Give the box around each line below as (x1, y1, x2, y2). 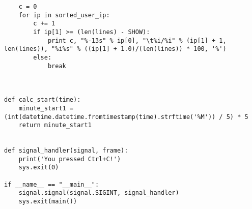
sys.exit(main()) (18, 198, 77, 205)
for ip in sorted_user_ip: (18, 11, 110, 19)
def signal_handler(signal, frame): (4, 147, 128, 155)
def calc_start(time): (4, 96, 81, 104)
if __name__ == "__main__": (4, 181, 99, 188)
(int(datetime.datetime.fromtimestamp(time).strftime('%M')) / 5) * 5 (4, 113, 248, 121)
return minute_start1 (18, 122, 92, 129)
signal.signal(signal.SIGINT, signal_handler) (18, 189, 179, 197)
